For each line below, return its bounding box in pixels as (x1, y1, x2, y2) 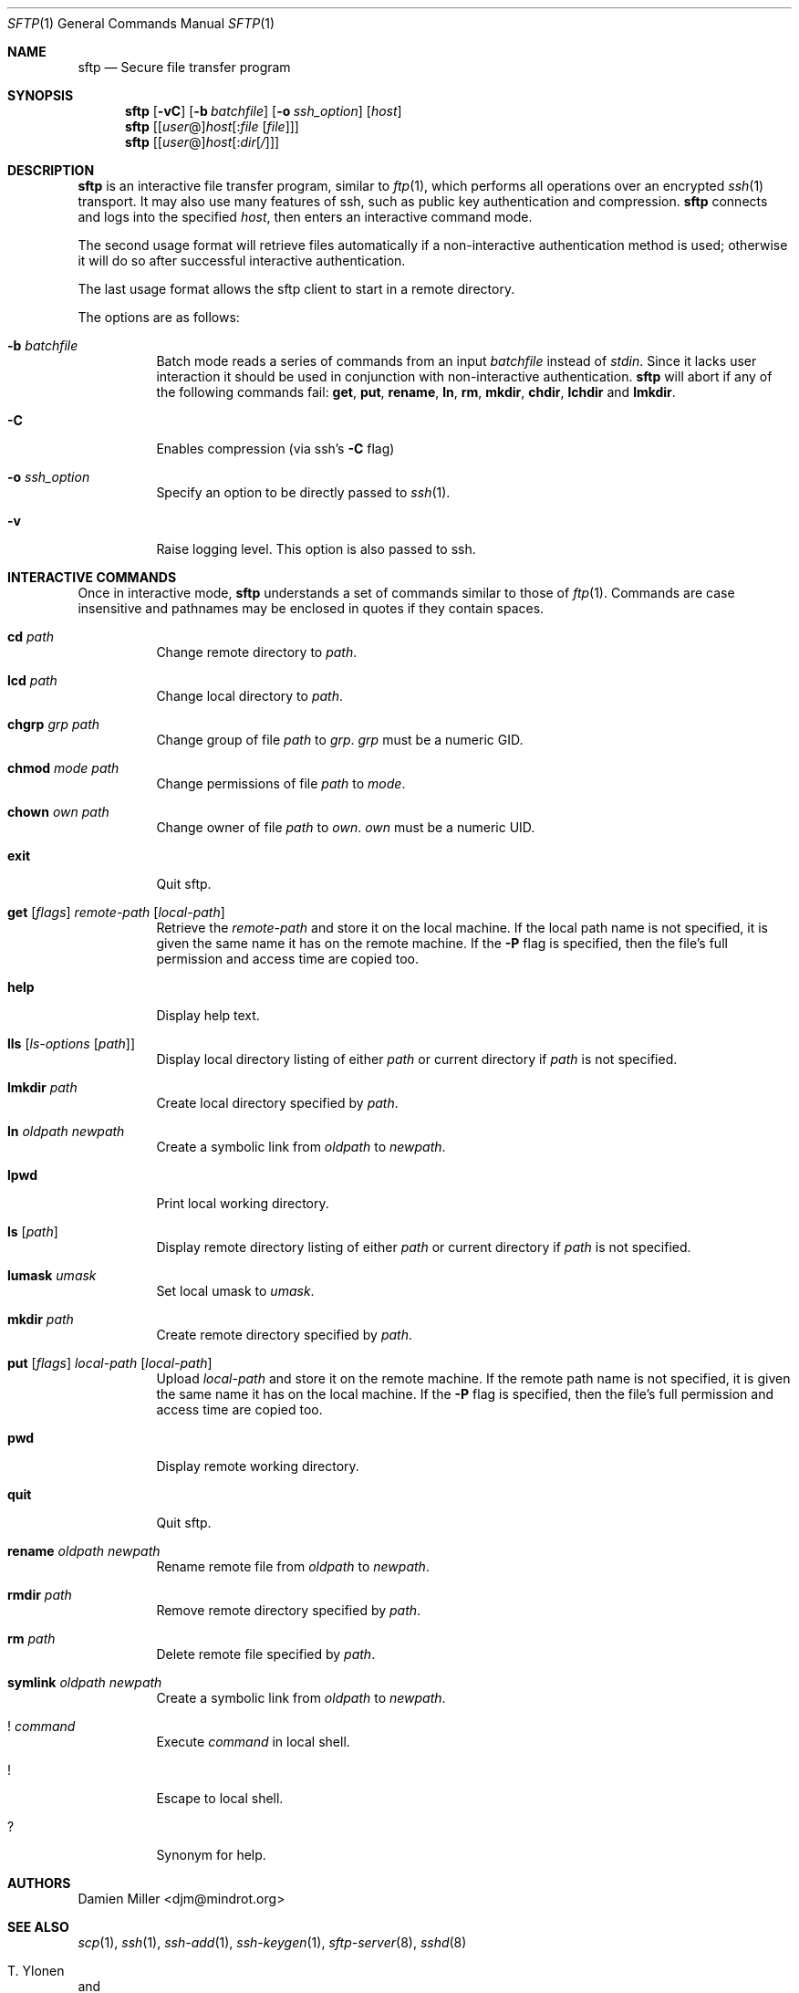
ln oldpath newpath (7, 1123, 125, 1139)
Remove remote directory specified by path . (156, 1602, 421, 1618)
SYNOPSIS (7, 88, 74, 103)
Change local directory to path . (156, 688, 343, 704)
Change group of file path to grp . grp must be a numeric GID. (156, 732, 524, 747)
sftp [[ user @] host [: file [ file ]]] (125, 119, 299, 134)
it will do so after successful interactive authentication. (78, 253, 406, 268)
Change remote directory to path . (156, 644, 358, 660)
